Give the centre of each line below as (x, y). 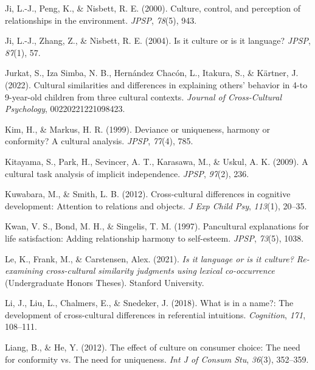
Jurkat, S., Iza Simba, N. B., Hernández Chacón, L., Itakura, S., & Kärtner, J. (152, 73)
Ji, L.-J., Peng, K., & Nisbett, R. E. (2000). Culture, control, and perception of (153, 8)
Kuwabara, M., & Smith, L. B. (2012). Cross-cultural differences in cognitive (148, 194)
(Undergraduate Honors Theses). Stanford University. (105, 282)
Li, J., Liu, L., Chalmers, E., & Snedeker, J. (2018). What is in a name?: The (149, 303)
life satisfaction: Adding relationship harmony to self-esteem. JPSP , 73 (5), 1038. (154, 238)
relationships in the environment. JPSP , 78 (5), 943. (101, 20)
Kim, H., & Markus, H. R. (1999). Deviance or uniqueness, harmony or (137, 129)
